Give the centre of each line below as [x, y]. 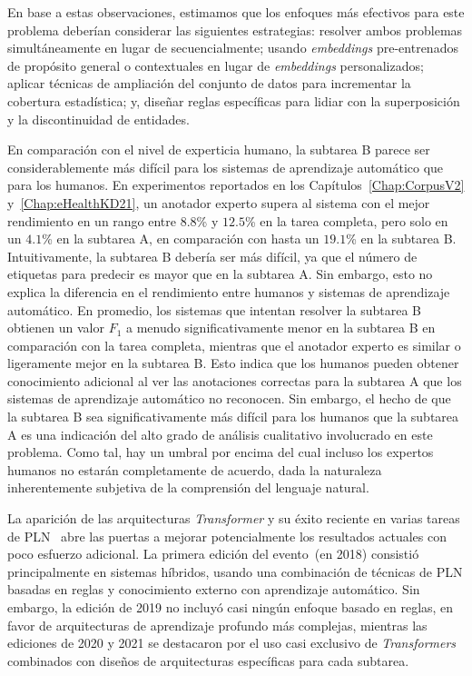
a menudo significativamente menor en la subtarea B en [281, 328]
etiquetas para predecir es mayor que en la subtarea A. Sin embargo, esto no [220, 274]
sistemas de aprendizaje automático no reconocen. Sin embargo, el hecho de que [229, 398]
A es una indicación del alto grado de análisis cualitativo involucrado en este [220, 434]
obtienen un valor [56, 328]
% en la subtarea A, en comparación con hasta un [181, 239]
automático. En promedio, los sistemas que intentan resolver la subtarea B [214, 309]
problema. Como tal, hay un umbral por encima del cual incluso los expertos [221, 452]
